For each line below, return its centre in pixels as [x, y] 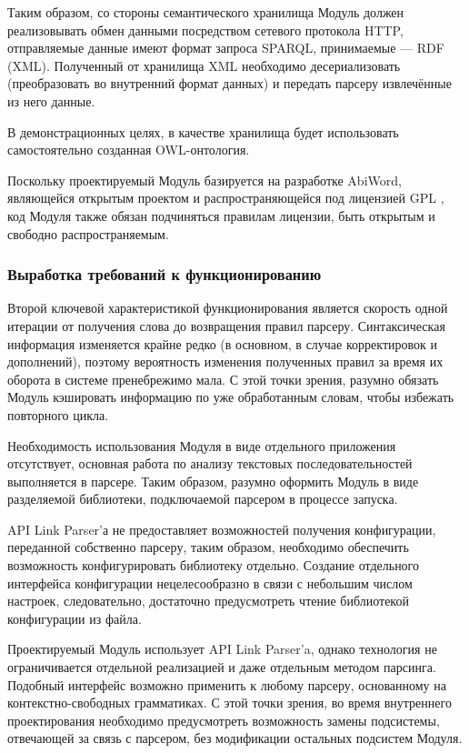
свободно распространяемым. [88, 233]
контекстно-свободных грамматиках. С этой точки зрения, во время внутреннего [230, 703]
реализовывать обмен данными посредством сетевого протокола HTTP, [205, 30]
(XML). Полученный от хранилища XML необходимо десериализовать [204, 65]
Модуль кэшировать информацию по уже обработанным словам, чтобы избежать [231, 397]
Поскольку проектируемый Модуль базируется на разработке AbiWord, [205, 180]
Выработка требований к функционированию [165, 274]
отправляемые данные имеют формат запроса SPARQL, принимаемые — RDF [226, 48]
